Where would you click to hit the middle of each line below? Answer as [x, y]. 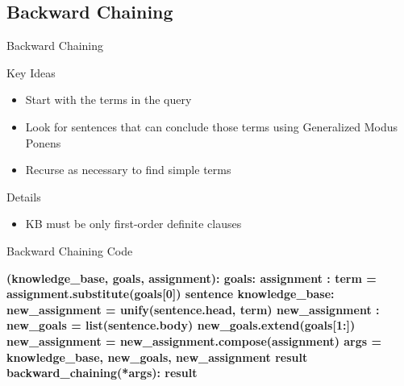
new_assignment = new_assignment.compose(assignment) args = [194, 340]
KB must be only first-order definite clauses [133, 224]
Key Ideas [31, 72]
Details [24, 196]
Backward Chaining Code [70, 250]
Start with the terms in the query [108, 100]
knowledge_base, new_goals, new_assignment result [157, 357]
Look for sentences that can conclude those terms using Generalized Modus [212, 126]
